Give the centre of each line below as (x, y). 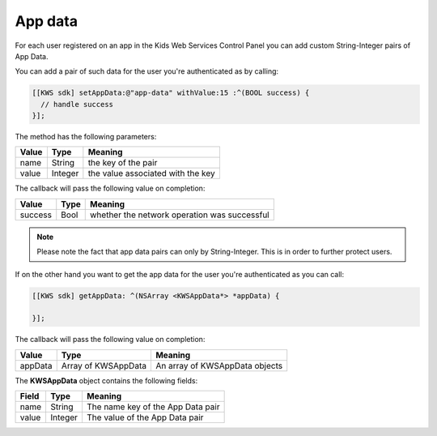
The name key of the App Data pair (153, 407)
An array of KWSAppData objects (219, 365)
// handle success (77, 104)
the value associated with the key (151, 173)
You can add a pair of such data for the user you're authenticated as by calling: (147, 71)
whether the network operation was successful (180, 215)
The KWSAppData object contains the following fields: (106, 380)
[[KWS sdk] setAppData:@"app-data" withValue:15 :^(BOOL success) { (171, 93)
